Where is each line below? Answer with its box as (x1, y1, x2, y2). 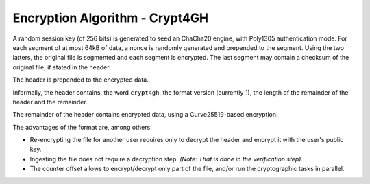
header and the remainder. (12, 97, 88, 106)
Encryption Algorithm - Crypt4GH (12, 10, 209, 25)
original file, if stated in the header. (12, 62, 111, 71)
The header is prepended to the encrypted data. (12, 76, 149, 84)
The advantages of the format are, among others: (12, 123, 152, 131)
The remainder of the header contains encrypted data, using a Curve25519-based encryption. (12, 111, 278, 119)
